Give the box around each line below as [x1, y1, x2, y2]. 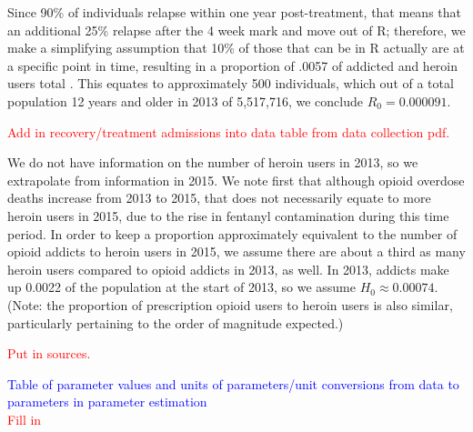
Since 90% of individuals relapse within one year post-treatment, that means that [7, 3, 461, 21]
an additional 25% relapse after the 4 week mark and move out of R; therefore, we [7, 20, 466, 39]
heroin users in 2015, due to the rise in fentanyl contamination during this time [7, 206, 449, 225]
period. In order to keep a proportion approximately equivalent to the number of [7, 224, 458, 243]
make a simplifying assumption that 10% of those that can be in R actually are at [7, 38, 465, 57]
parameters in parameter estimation [7, 392, 207, 411]
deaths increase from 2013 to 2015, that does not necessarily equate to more [7, 188, 431, 207]
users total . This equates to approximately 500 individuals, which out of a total [7, 74, 454, 93]
